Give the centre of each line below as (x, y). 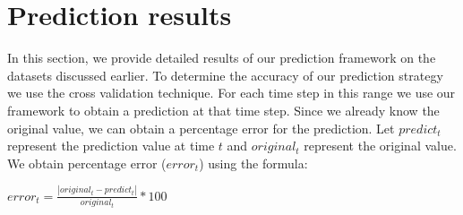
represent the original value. (380, 146)
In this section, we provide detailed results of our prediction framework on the (222, 58)
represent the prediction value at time (111, 146)
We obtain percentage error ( (87, 163)
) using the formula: (253, 163)
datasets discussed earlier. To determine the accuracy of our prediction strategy (225, 75)
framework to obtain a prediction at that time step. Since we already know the (223, 110)
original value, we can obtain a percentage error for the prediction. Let (201, 128)
